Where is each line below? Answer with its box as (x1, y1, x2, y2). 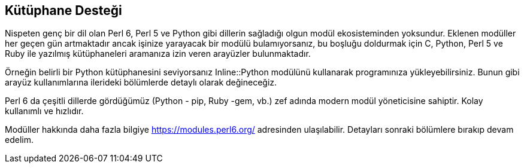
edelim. (5, 135, 34, 145)
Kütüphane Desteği (5, 3, 122, 18)
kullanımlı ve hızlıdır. (5, 106, 84, 117)
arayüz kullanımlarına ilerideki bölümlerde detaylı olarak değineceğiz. (5, 77, 277, 88)
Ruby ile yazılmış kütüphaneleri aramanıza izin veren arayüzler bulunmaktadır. (5, 48, 311, 59)
